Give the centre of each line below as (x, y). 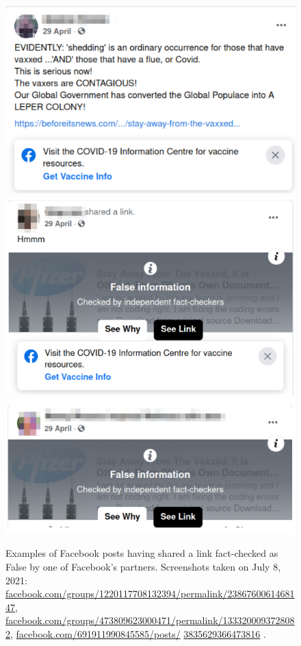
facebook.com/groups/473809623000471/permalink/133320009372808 (150, 620)
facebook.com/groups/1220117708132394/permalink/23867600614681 (150, 594)
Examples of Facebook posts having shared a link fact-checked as (142, 553)
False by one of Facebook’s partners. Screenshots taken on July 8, (143, 567)
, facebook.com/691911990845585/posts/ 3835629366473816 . (138, 634)
